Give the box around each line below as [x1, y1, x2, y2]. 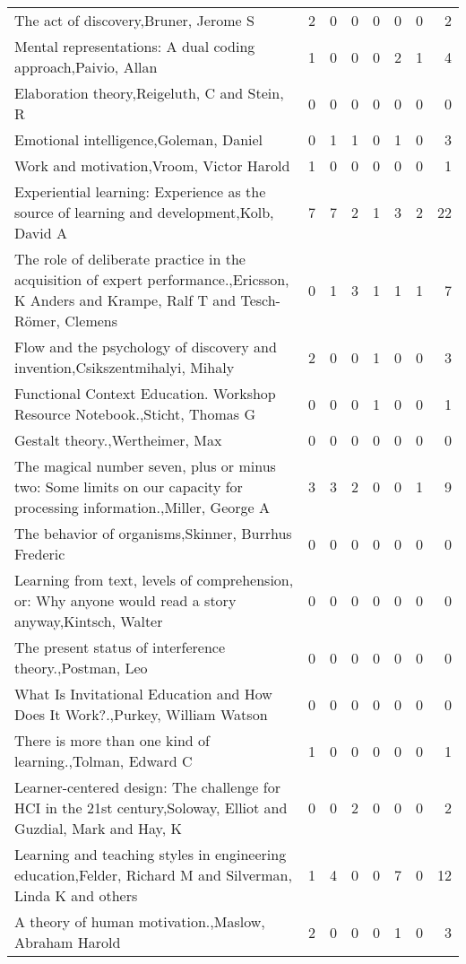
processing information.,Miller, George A [14, 497, 270, 517]
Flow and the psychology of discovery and [14, 336, 277, 357]
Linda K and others [14, 885, 138, 906]
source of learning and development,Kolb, [14, 202, 274, 222]
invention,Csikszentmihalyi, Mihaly [14, 357, 235, 378]
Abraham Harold [14, 932, 121, 952]
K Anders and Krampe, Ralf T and [14, 290, 237, 310]
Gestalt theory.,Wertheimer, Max [14, 430, 222, 450]
